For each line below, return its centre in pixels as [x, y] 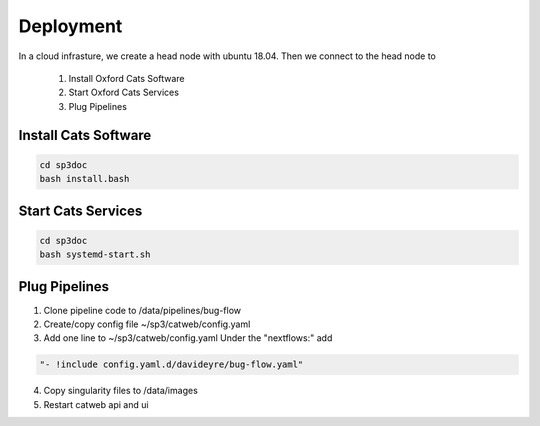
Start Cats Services [80, 210]
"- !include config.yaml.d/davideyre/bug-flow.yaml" [171, 364]
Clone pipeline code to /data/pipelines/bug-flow [142, 310]
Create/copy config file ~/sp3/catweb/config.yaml [147, 324]
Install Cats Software [85, 135]
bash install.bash [84, 179]
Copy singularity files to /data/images [121, 391]
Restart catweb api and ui [96, 404]
